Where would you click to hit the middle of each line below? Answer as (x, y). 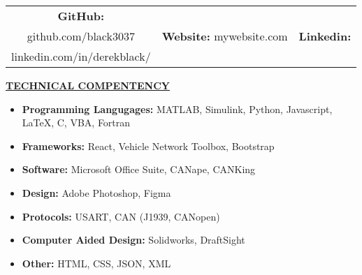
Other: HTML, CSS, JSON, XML (96, 263)
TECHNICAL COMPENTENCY (88, 85)
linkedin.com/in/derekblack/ (81, 56)
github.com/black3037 (81, 36)
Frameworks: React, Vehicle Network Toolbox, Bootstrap (148, 146)
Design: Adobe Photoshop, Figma (96, 192)
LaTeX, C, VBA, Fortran (76, 122)
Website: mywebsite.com (225, 36)
